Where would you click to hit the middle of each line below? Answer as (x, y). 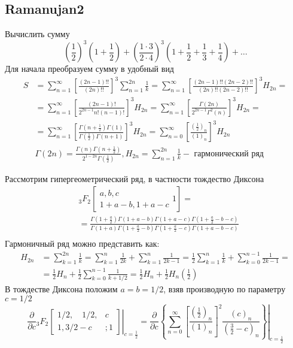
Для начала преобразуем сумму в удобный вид (89, 69)
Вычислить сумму (37, 34)
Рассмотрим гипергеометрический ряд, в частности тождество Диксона (135, 178)
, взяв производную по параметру (225, 288)
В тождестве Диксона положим (61, 288)
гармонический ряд (229, 154)
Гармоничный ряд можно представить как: (82, 243)
